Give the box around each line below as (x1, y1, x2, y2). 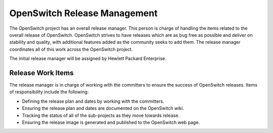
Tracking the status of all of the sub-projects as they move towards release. (22, 112, 179, 118)
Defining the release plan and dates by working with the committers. (22, 98, 164, 104)
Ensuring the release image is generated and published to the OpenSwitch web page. (22, 119, 200, 125)
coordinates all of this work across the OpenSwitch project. (9, 46, 133, 52)
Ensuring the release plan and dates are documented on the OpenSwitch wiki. (22, 105, 184, 111)
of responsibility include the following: (9, 89, 89, 95)
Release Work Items (9, 69, 74, 77)
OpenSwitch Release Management (9, 8, 158, 19)
